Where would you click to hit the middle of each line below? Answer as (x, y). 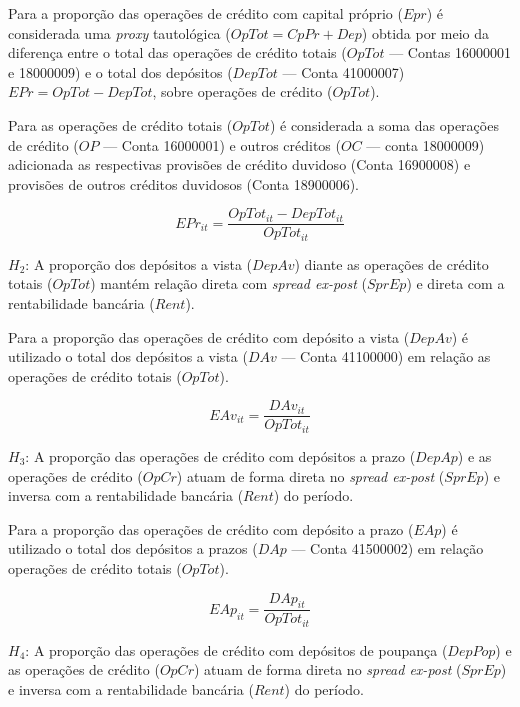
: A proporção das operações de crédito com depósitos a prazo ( (220, 455)
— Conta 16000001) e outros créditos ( (222, 144)
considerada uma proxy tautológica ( (119, 32)
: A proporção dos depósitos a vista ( (139, 263)
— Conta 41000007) (343, 71)
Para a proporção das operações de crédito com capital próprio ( (205, 13)
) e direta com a (455, 283)
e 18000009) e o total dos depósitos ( (120, 71)
